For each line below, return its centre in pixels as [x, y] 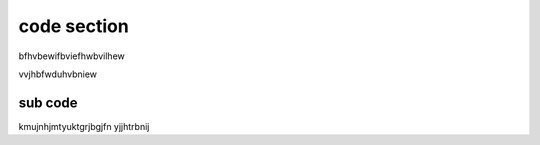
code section [73, 26]
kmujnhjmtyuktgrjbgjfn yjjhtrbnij [84, 126]
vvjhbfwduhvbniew [58, 74]
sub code [48, 102]
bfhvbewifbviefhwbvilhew [71, 56]
